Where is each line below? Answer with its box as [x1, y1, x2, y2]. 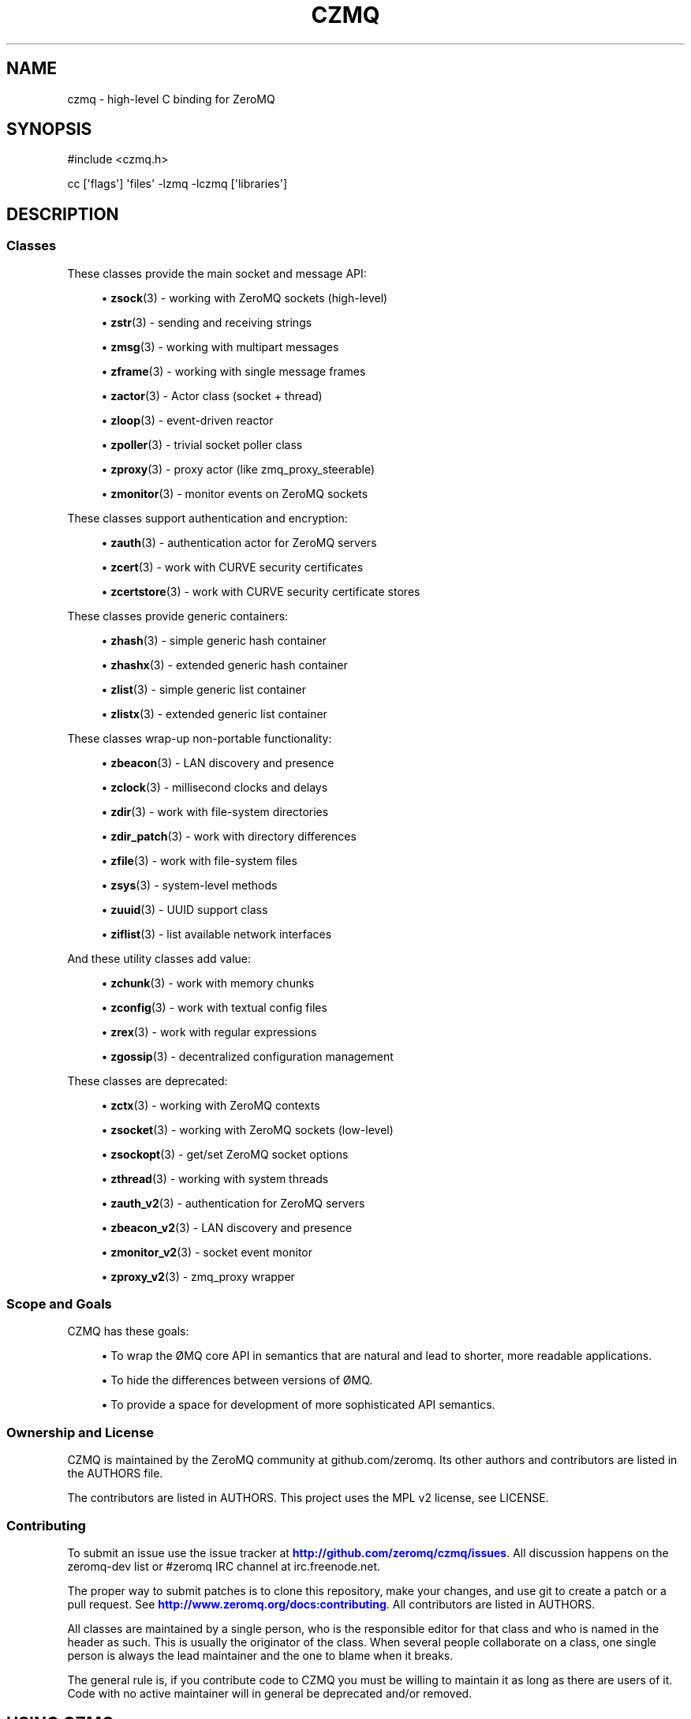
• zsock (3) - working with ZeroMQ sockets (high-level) [101, 290, 388, 305]
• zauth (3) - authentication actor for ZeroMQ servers [101, 535, 377, 549]
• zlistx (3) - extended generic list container [101, 706, 327, 721]
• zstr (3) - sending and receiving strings [101, 315, 312, 329]
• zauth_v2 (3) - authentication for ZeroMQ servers [101, 1196, 365, 1210]
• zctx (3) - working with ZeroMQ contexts [101, 1098, 320, 1112]
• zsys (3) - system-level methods [101, 878, 278, 892]
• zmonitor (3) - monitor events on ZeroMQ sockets [101, 486, 368, 500]
